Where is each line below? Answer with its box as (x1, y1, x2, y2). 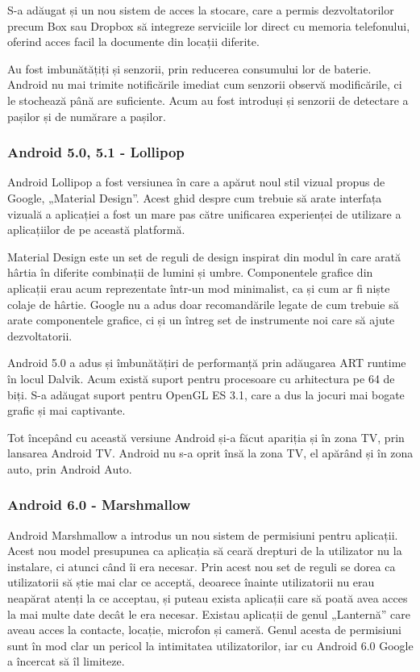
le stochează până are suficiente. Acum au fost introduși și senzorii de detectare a (7, 91, 409, 108)
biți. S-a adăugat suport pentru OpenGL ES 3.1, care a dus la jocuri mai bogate (7, 386, 405, 403)
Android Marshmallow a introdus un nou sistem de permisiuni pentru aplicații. (7, 526, 398, 543)
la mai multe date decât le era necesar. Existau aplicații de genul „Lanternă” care (7, 605, 410, 622)
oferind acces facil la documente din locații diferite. (7, 33, 260, 50)
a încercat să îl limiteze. (7, 653, 125, 670)
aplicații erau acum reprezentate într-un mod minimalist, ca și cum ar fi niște (7, 279, 390, 296)
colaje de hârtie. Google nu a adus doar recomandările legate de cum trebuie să (7, 295, 399, 312)
